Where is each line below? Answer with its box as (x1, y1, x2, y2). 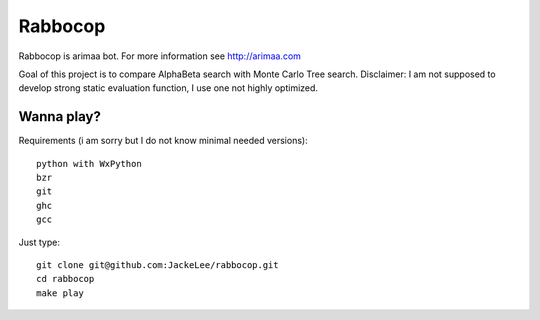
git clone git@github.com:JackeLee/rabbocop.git (36, 259, 279, 270)
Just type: (18, 236, 60, 248)
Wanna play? (18, 108, 102, 125)
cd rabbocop (36, 273, 95, 285)
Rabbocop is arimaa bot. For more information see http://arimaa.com (18, 50, 302, 62)
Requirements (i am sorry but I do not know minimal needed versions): (18, 135, 309, 147)
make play (36, 287, 84, 299)
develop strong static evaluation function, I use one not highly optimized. (18, 82, 319, 94)
